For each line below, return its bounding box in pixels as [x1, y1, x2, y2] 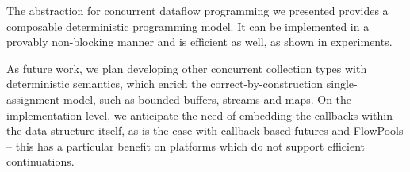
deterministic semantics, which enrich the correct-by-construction [6, 75, 324, 92]
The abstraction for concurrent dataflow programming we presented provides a [6, 2, 389, 18]
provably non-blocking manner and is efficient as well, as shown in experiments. [6, 33, 393, 50]
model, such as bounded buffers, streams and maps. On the [63, 90, 352, 107]
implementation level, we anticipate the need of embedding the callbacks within [6, 106, 393, 123]
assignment [6, 90, 60, 107]
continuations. [6, 153, 75, 170]
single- [326, 75, 358, 92]
